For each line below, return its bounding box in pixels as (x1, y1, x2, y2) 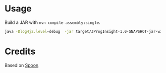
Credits (4, 46, 36, 57)
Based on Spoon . (4, 62, 40, 68)
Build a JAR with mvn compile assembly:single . (4, 19, 100, 25)
